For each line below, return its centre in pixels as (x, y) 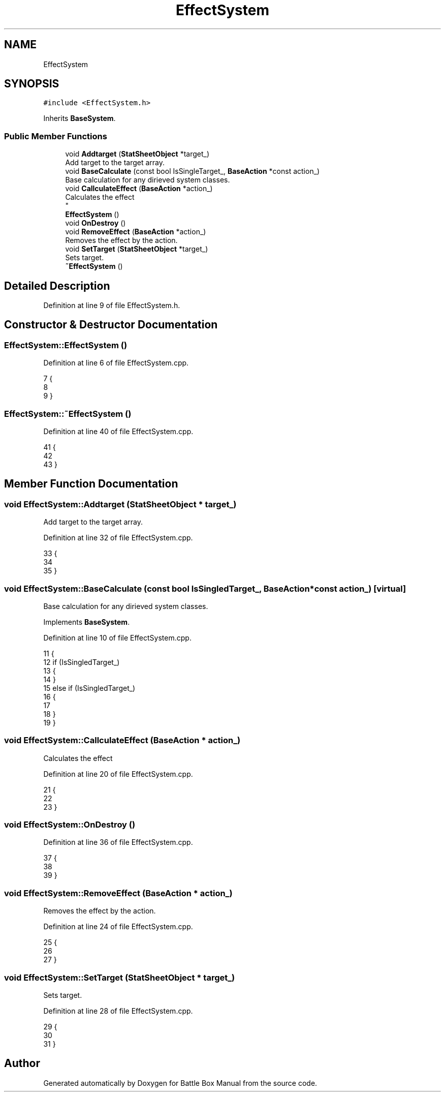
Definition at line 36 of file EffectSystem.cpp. (118, 842)
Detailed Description (57, 286)
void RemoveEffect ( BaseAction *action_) (136, 232)
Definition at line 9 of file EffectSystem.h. (112, 306)
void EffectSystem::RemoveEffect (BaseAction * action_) (118, 893)
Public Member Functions (56, 136)
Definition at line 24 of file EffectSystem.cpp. (118, 927)
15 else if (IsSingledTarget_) (89, 688)
